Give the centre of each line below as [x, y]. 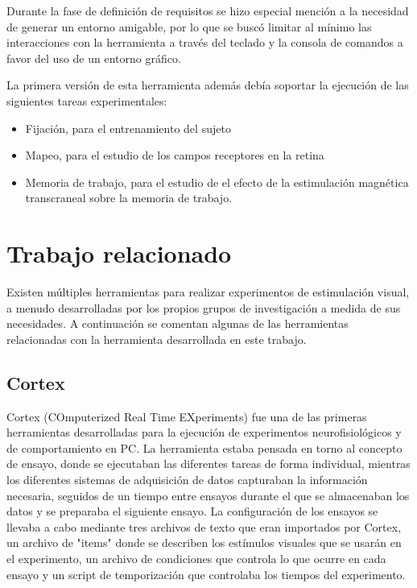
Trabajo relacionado [119, 253]
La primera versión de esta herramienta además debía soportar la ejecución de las [208, 85]
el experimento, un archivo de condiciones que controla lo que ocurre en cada [196, 558]
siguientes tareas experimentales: [87, 100]
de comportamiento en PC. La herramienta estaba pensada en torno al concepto [204, 447]
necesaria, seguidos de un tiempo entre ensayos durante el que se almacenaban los [208, 495]
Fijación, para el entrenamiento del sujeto [128, 128]
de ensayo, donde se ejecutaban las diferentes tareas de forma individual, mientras [208, 464]
